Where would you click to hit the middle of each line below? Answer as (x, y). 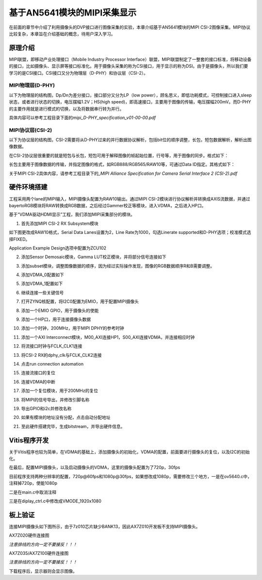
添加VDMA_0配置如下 (42, 275)
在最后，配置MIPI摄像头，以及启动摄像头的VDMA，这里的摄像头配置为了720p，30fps (95, 467)
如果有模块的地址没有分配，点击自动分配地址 (66, 417)
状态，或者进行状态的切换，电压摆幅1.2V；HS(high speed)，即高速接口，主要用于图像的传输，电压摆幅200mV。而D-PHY (130, 102)
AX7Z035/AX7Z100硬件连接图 (39, 553)
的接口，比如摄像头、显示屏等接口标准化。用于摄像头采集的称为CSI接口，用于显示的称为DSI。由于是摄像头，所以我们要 (129, 66)
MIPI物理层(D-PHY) (32, 85)
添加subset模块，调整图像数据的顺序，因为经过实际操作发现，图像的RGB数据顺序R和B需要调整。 (118, 266)
